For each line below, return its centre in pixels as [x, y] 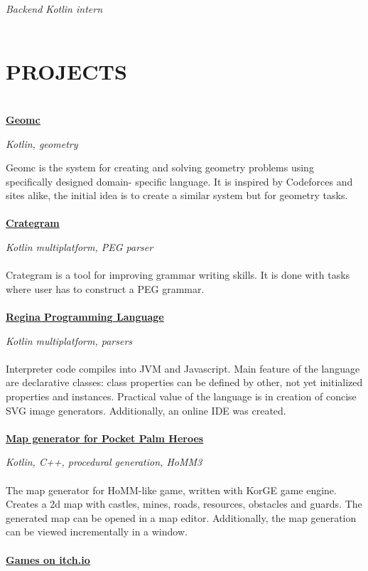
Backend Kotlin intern [54, 9]
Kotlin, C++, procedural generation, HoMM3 [104, 462]
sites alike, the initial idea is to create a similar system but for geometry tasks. [177, 195]
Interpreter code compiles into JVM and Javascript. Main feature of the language [183, 368]
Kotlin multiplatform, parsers [69, 340]
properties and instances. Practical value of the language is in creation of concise [181, 396]
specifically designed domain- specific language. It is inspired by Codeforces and [179, 181]
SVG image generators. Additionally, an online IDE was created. [146, 410]
